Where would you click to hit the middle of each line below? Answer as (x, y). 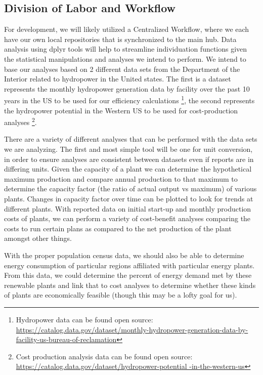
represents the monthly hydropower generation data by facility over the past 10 (127, 88)
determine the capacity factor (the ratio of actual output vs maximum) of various (130, 189)
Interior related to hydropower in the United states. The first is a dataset (118, 79)
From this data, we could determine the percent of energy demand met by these (128, 275)
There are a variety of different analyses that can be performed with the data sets (131, 139)
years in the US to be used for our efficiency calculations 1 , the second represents (129, 100)
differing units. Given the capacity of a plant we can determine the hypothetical (128, 169)
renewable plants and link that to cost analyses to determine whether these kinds (130, 285)
